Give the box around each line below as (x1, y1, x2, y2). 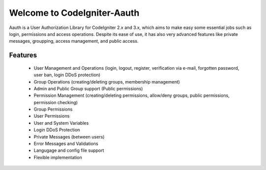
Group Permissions (33, 106, 73, 113)
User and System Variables (33, 120, 89, 126)
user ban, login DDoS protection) (33, 72, 100, 78)
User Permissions (33, 113, 70, 119)
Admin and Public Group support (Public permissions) (33, 85, 143, 91)
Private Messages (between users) (33, 134, 105, 140)
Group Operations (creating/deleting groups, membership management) (33, 79, 180, 85)
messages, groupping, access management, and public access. (9, 38, 139, 44)
